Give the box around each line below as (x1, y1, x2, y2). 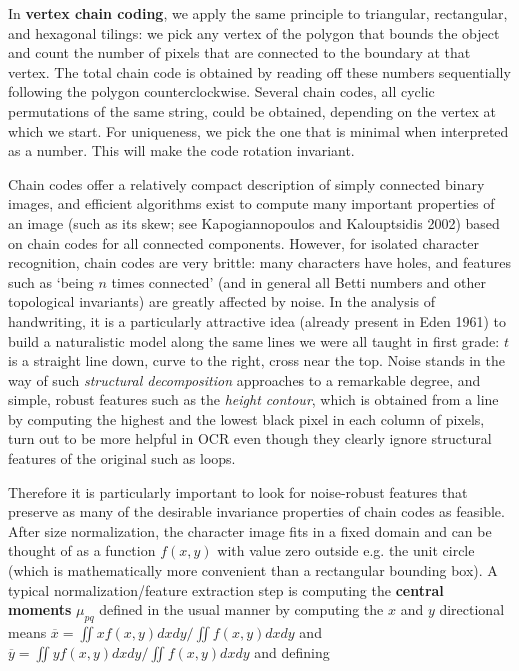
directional (439, 599, 505, 620)
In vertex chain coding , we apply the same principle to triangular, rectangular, (8, 3, 508, 23)
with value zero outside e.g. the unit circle (217, 540, 475, 561)
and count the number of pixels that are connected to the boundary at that (8, 42, 471, 63)
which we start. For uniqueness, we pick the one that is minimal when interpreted (8, 120, 509, 141)
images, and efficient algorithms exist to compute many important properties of (8, 193, 495, 214)
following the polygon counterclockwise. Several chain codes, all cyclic (8, 81, 435, 102)
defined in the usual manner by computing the (99, 599, 384, 620)
